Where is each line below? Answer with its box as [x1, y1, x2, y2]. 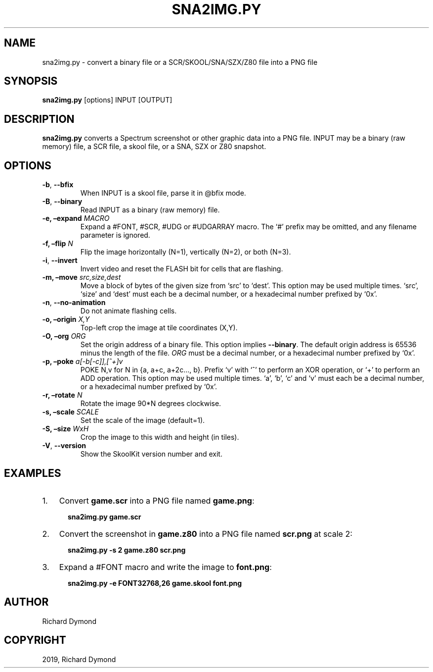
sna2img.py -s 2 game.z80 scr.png [68, 545, 186, 554]
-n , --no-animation [42, 298, 106, 307]
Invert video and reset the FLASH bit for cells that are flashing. [80, 264, 283, 273]
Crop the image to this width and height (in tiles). [80, 433, 239, 442]
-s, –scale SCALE [42, 408, 99, 416]
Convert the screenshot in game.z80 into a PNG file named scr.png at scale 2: [59, 528, 352, 539]
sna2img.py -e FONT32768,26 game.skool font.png [68, 578, 242, 587]
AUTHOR [4, 596, 49, 609]
